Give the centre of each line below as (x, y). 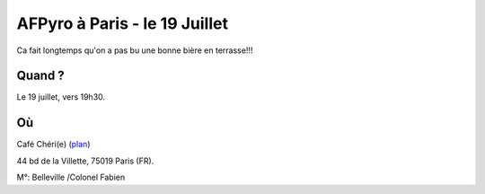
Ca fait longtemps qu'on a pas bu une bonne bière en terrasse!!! (135, 50)
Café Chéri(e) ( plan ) (53, 145)
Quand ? (40, 76)
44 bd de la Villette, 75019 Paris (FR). (85, 161)
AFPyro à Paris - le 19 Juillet (123, 23)
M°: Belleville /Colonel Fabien (71, 177)
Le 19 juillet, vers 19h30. (61, 97)
